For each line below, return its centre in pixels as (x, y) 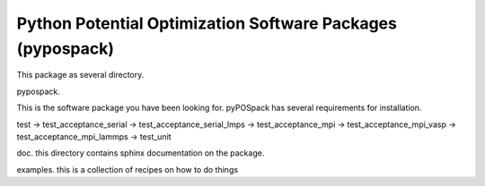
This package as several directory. (80, 75)
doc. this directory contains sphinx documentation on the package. (141, 153)
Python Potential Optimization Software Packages (207, 23)
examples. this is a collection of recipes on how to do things (127, 169)
